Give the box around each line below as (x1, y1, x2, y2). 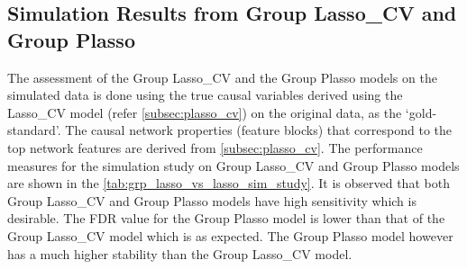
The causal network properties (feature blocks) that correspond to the (65, 121, 453, 139)
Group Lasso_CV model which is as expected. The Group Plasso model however (7, 226, 453, 245)
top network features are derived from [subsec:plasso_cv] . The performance (7, 138, 423, 157)
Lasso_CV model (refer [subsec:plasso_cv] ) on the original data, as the (7, 103, 402, 121)
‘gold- (405, 103, 437, 121)
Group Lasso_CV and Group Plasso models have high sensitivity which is (7, 191, 417, 210)
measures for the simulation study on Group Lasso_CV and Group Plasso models (7, 156, 460, 175)
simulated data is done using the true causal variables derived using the (7, 85, 403, 104)
